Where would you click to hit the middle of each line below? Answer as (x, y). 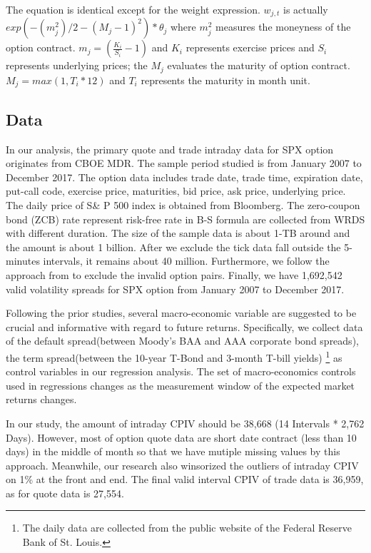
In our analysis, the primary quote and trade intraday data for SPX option (170, 149)
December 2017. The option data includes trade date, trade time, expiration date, (184, 177)
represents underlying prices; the (77, 65)
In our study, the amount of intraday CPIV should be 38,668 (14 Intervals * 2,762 (185, 423)
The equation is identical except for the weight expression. (133, 9)
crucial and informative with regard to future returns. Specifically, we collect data (184, 326)
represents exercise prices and (250, 47)
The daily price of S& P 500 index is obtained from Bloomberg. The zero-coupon (183, 204)
